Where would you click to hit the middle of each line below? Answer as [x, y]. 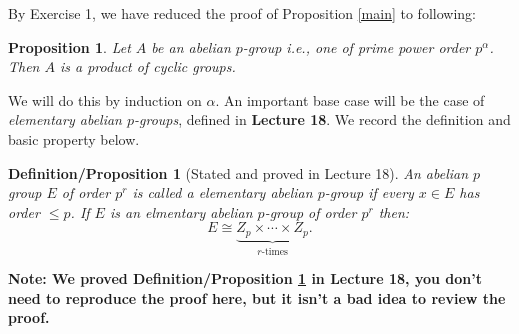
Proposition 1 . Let [69, 46]
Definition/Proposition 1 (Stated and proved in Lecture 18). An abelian [238, 172]
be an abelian [191, 46]
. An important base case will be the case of [350, 99]
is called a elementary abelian [222, 192]
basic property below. [74, 138]
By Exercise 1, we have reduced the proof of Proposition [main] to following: [242, 13]
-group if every [369, 192]
